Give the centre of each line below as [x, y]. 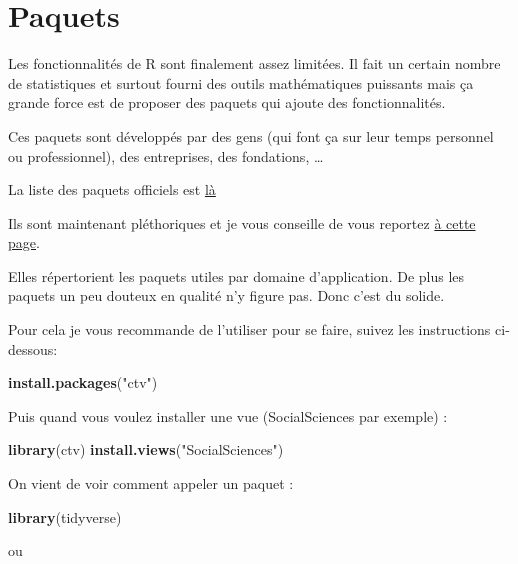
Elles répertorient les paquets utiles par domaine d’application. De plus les [236, 275]
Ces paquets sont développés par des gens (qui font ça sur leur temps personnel [251, 135]
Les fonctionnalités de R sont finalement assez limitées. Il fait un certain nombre [254, 63]
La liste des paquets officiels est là [112, 189]
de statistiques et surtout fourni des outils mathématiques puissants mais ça [241, 82]
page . [24, 242]
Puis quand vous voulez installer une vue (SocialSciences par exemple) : [228, 415]
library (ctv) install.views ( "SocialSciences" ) [146, 449]
